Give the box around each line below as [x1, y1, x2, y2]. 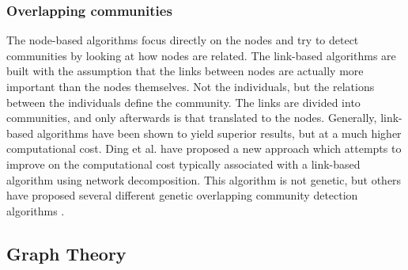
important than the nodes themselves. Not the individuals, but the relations [6, 78, 375, 94]
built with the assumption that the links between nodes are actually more [6, 63, 364, 79]
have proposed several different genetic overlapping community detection [6, 187, 358, 203]
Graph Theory [6, 241, 127, 265]
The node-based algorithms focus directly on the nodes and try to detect [6, 32, 359, 48]
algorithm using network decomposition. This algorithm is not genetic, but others [6, 171, 402, 188]
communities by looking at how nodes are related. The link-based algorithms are [6, 47, 396, 63]
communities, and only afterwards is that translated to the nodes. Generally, [6, 109, 377, 126]
